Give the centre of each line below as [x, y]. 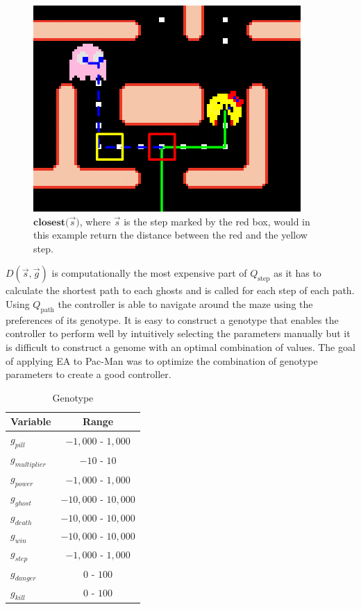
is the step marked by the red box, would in [217, 221]
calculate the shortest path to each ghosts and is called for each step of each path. [180, 290]
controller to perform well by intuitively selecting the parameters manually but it [178, 333]
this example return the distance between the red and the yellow [170, 235]
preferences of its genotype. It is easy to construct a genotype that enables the [172, 319]
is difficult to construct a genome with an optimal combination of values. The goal [180, 346]
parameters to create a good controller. [89, 374]
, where [95, 221]
